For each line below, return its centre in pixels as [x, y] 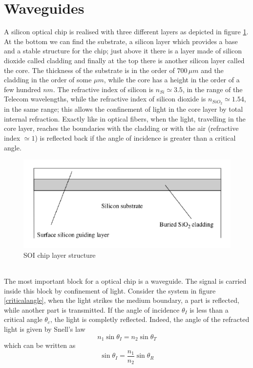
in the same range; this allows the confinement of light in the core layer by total [124, 109]
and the [212, 70]
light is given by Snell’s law [45, 329]
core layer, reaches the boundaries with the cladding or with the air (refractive [121, 128]
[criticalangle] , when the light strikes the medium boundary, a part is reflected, [122, 300]
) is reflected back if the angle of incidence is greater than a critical [135, 137]
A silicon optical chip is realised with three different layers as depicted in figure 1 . [126, 32]
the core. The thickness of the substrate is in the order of [89, 70]
